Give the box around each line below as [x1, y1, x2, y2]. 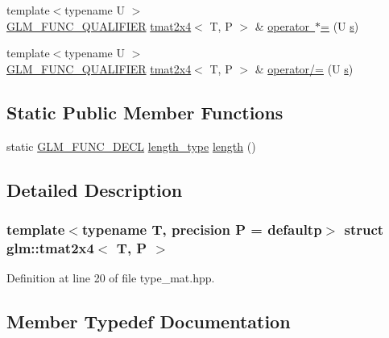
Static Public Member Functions [6, 99, 283, 124]
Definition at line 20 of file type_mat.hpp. [6, 269, 215, 286]
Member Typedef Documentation [6, 309, 291, 334]
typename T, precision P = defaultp [81, 219, 322, 239]
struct [344, 219, 384, 239]
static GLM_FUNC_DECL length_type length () [6, 137, 256, 154]
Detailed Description [6, 177, 183, 202]
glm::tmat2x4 [6, 237, 94, 257]
